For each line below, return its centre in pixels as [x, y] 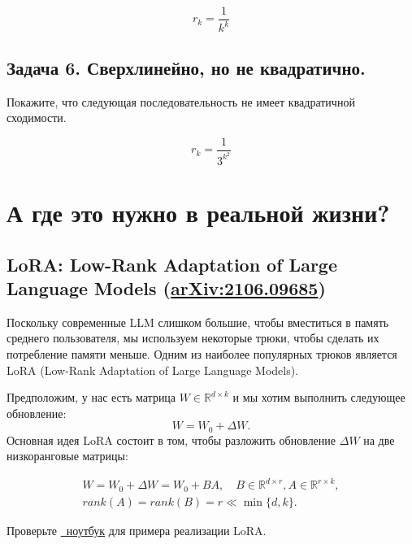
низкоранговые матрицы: [67, 456]
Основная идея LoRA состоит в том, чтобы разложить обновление [171, 440]
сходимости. [37, 118]
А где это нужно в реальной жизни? [198, 212]
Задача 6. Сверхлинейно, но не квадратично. [186, 67]
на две [379, 440]
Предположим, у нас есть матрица [91, 397]
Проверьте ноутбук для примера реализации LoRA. [137, 530]
